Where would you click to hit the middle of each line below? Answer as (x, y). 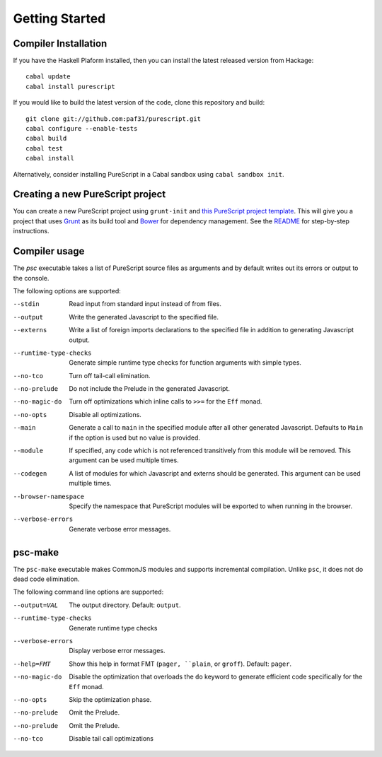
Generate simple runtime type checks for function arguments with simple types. (185, 363)
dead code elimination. (46, 579)
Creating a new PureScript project (89, 194)
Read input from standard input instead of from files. (145, 304)
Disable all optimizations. (105, 414)
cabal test (45, 148)
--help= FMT (32, 664)
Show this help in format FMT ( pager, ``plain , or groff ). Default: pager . (180, 664)
